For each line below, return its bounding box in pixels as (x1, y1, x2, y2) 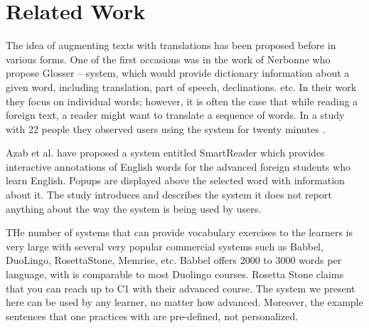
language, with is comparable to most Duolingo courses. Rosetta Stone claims (6, 267, 343, 282)
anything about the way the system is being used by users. (6, 201, 262, 216)
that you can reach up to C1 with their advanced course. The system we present (6, 280, 355, 295)
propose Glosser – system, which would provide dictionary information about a (6, 65, 350, 80)
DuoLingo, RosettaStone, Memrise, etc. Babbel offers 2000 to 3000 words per (6, 253, 342, 268)
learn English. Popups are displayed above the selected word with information (6, 173, 345, 188)
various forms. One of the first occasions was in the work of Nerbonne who (6, 51, 331, 66)
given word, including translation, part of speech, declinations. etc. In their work (6, 79, 357, 94)
